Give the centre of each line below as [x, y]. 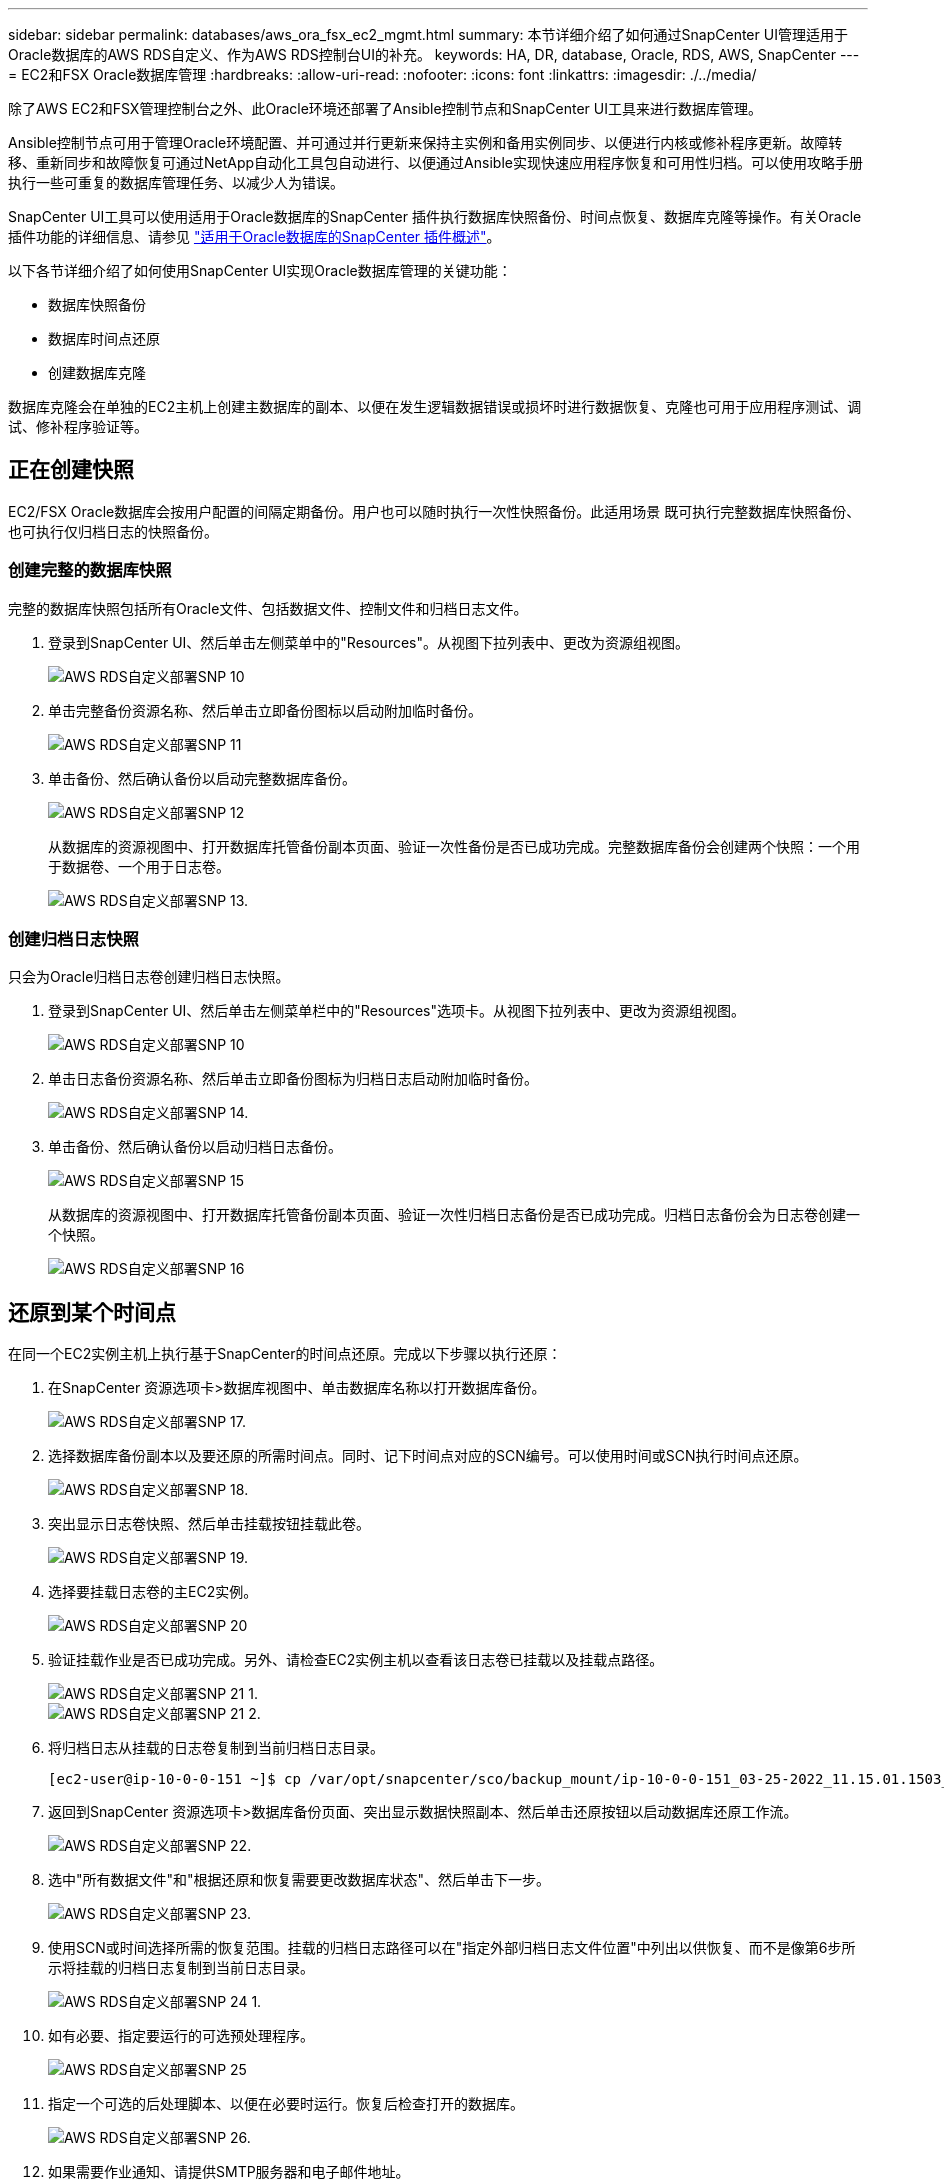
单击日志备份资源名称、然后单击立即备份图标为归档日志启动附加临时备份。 [293, 1079]
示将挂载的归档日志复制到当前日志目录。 [181, 1968]
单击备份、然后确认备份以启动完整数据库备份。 [202, 778]
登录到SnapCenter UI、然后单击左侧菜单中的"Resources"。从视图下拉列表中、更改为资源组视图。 [368, 642]
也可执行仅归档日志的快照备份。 [113, 531]
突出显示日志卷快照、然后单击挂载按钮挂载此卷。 [209, 1524]
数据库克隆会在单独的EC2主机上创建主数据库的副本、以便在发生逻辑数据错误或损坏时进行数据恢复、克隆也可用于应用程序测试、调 [435, 406]
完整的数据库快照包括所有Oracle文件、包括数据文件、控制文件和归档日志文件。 [268, 608]
